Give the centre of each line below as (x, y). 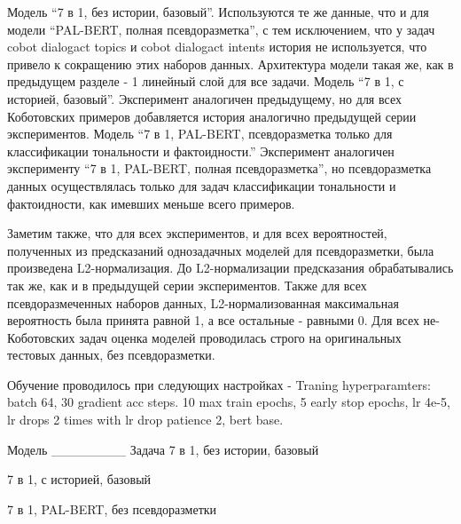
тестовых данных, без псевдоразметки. (111, 355)
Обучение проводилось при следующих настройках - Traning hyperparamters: (219, 384)
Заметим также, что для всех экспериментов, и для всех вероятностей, (197, 233)
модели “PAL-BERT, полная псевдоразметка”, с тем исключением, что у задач (221, 29)
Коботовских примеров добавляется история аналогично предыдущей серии (212, 116)
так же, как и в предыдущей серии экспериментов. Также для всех (187, 285)
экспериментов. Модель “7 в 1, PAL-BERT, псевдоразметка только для (200, 134)
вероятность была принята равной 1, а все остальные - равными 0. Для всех (213, 320)
